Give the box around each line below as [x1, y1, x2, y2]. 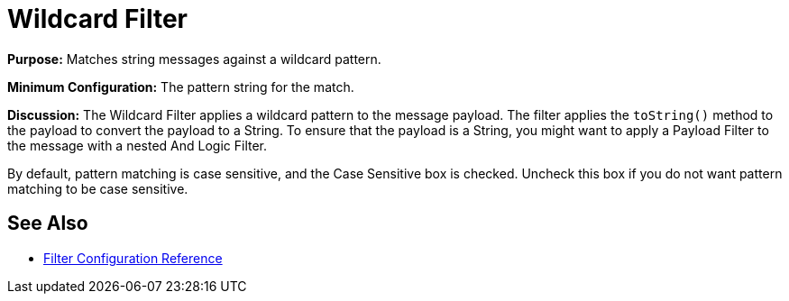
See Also [7, 212, 88, 235]
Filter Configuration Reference [43, 250, 223, 266]
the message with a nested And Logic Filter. [7, 137, 268, 153]
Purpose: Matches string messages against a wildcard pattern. [7, 50, 381, 67]
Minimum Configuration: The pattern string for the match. [7, 78, 354, 95]
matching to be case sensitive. [7, 180, 188, 196]
